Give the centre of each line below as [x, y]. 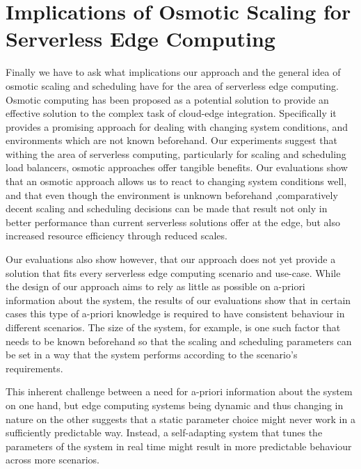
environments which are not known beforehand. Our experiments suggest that [171, 140]
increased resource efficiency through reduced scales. [117, 236]
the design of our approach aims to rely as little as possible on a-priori [155, 286]
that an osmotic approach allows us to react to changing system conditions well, [176, 181]
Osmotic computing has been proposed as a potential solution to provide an [167, 99]
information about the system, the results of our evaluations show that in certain [178, 300]
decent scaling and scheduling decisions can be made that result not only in [167, 208]
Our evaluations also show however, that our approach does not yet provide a [171, 259]
